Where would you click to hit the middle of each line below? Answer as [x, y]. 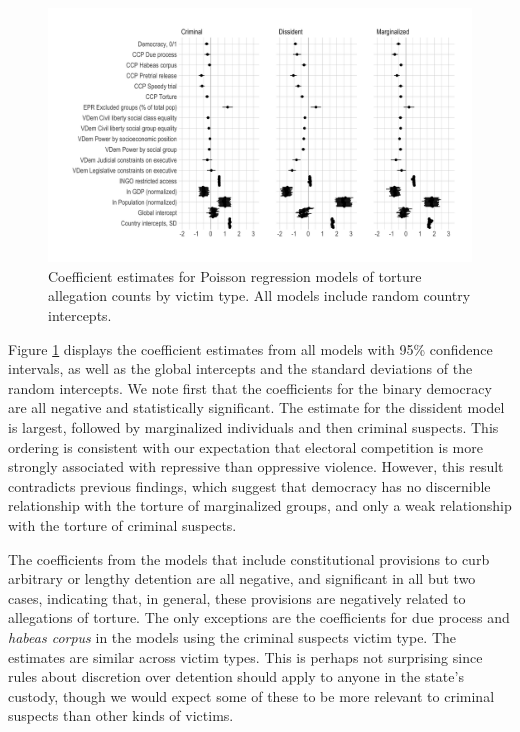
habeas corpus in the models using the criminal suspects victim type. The [232, 636]
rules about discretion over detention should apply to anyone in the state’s [236, 676]
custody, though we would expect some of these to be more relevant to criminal [251, 695]
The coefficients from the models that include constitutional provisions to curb [249, 558]
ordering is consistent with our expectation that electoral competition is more [245, 446]
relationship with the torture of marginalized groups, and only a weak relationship [260, 505]
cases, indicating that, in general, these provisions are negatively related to [237, 597]
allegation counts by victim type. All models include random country [259, 295]
